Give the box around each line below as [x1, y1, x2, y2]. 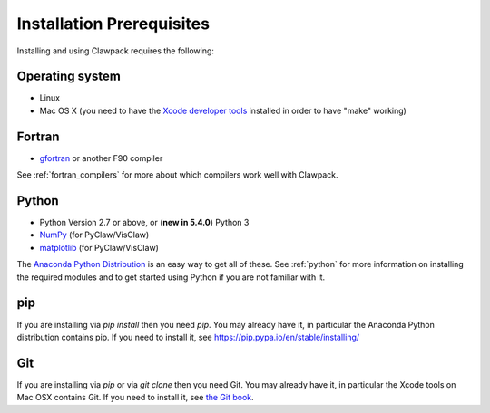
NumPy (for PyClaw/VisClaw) [39, 229, 150, 240]
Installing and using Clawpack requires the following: [16, 45, 215, 56]
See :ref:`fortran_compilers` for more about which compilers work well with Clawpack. [16, 169, 339, 180]
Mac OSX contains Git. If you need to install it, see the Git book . [16, 392, 254, 403]
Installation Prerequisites [16, 14, 211, 34]
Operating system [16, 69, 122, 84]
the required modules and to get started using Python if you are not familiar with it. [16, 272, 326, 283]
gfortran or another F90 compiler [39, 152, 163, 163]
